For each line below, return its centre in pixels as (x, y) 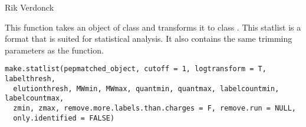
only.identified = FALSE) (64, 118)
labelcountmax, (34, 98)
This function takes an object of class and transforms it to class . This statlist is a (153, 27)
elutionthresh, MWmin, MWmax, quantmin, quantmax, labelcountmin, (146, 88)
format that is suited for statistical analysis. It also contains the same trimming (149, 39)
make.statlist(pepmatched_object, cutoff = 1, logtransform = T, (136, 69)
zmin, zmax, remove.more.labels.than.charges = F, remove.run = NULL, (154, 108)
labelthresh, (30, 79)
